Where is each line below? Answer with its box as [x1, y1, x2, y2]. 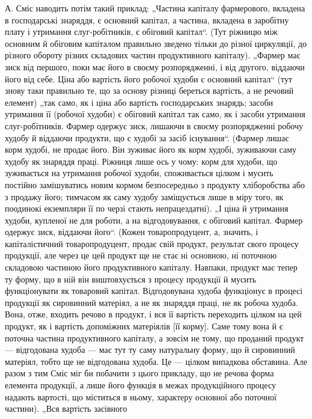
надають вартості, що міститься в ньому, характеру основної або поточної [5, 390, 277, 403]
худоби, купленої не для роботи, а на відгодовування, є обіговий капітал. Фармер [5, 213, 303, 226]
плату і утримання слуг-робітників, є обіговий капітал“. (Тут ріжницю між [5, 25, 278, 38]
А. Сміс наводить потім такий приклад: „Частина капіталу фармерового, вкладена [5, 2, 305, 14]
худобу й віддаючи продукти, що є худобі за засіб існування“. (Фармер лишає [5, 131, 289, 144]
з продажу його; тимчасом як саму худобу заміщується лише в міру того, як [5, 190, 284, 203]
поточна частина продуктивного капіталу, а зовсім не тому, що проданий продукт [5, 331, 304, 344]
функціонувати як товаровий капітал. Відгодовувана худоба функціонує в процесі [5, 284, 303, 297]
